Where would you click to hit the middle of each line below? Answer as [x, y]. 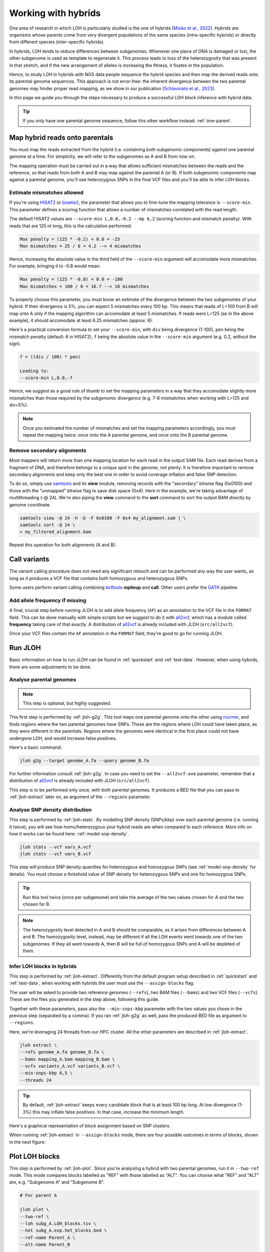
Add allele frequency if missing [48, 600]
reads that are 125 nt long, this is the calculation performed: [70, 226]
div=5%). [19, 405]
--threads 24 [36, 1080]
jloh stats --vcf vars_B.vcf [55, 854]
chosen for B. [36, 904]
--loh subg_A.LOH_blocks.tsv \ [58, 1223]
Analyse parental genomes [43, 680]
